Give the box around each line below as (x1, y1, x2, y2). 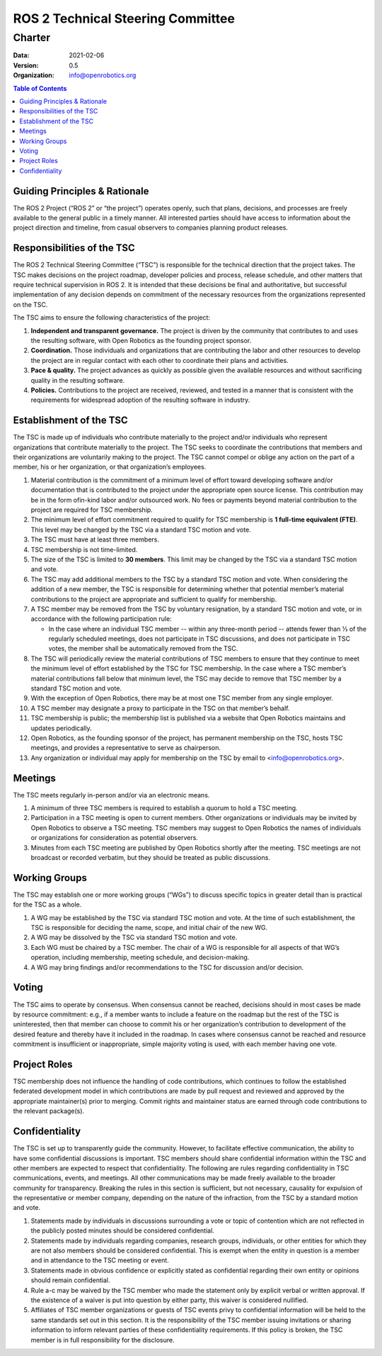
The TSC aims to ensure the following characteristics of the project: (13, 313, 211, 322)
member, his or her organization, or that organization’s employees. (13, 463, 207, 471)
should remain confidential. (30, 1276, 110, 1284)
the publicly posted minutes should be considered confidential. (30, 1226, 215, 1235)
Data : (13, 51, 30, 60)
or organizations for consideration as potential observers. (30, 834, 198, 842)
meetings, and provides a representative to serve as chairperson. (30, 744, 221, 752)
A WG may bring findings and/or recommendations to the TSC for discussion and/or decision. (30, 963, 304, 971)
